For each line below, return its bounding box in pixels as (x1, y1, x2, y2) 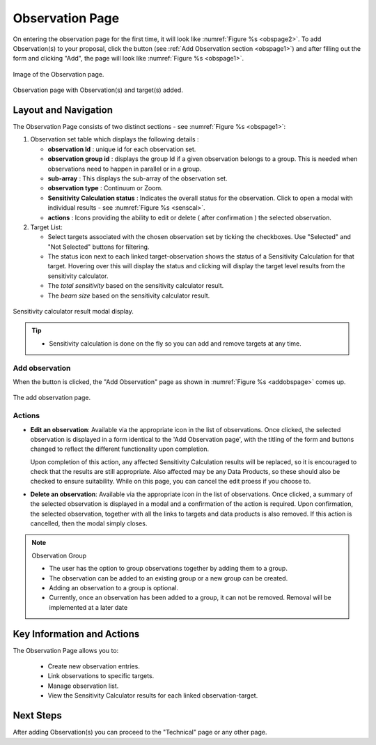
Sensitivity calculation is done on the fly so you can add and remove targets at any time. (49, 339, 302, 348)
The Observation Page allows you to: (13, 646, 119, 654)
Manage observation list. (47, 682, 119, 690)
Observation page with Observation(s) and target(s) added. (13, 86, 184, 94)
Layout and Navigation (13, 104, 113, 116)
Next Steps (13, 709, 62, 721)
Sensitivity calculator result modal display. (13, 307, 134, 316)
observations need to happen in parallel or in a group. (47, 164, 202, 173)
